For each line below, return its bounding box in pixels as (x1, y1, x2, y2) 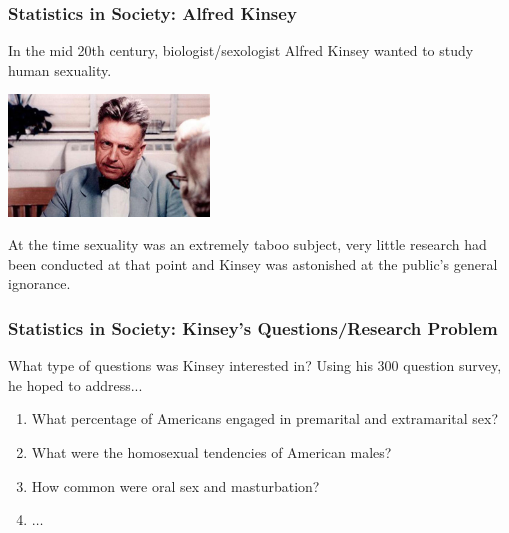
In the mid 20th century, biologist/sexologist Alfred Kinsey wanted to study (8, 40, 474, 61)
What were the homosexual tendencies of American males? (31, 442, 392, 463)
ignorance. (8, 273, 71, 294)
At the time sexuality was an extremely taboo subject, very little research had (8, 234, 487, 255)
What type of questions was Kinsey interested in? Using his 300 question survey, (8, 355, 502, 376)
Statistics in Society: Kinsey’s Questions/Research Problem (8, 316, 498, 340)
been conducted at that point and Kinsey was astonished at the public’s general (8, 253, 498, 274)
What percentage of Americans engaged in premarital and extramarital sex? (31, 408, 499, 429)
